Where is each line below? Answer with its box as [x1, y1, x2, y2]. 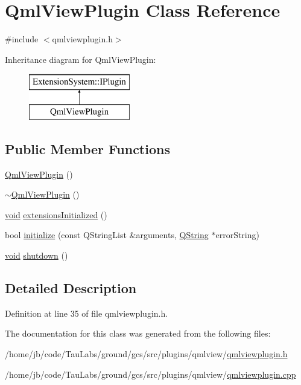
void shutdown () [5, 249, 68, 262]
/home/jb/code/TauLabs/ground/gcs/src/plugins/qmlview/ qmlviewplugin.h [5, 348, 288, 360]
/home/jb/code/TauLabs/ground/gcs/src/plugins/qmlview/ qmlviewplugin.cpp [5, 367, 296, 380]
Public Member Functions [5, 139, 170, 158]
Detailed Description [5, 279, 137, 297]
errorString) [215, 228, 259, 241]
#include [5, 33, 39, 45]
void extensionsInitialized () [5, 208, 107, 221]
